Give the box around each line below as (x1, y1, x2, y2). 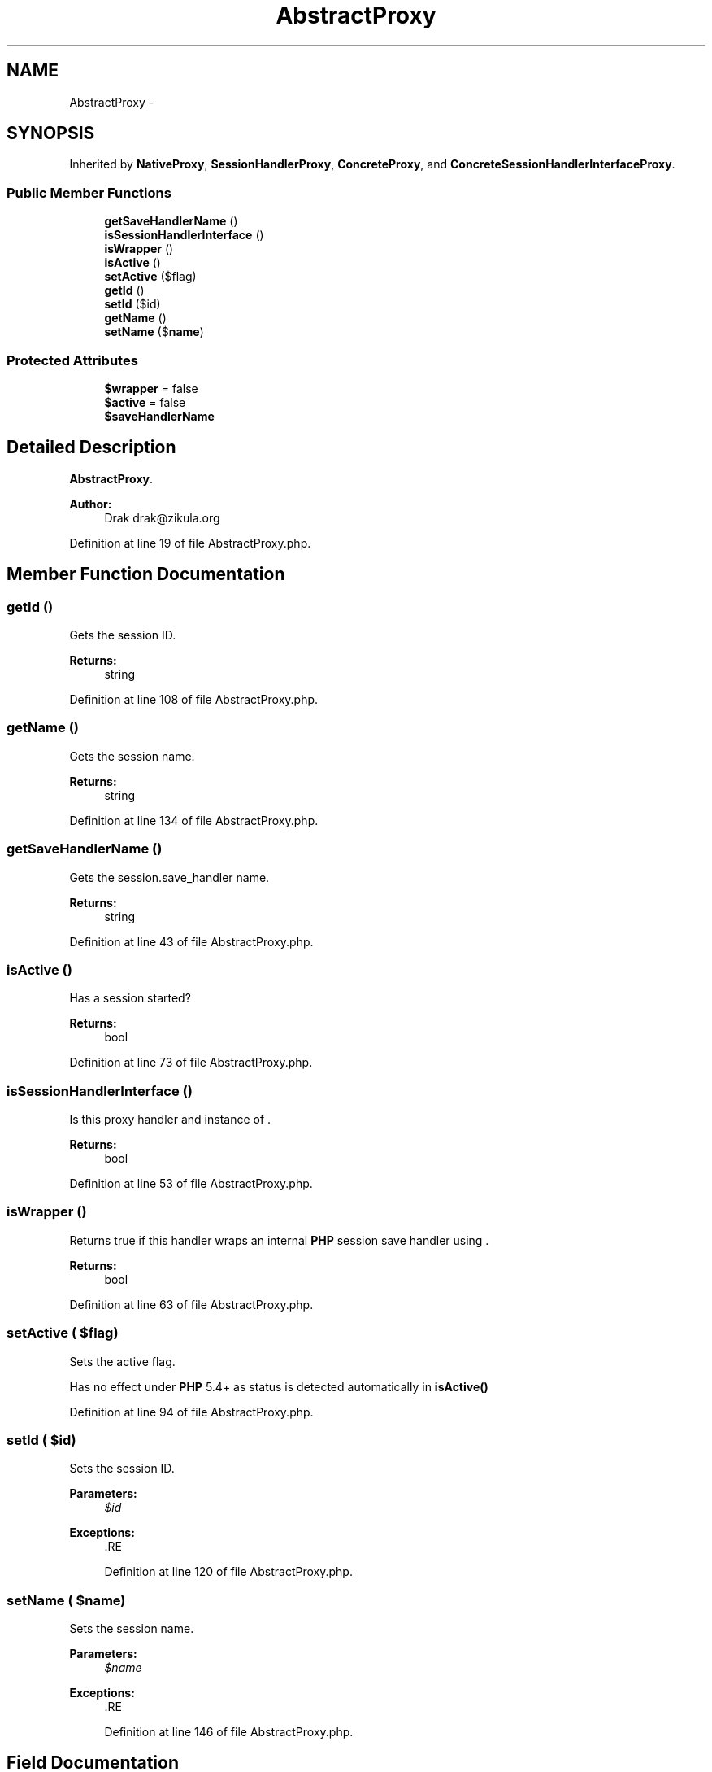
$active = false (104, 395, 186, 409)
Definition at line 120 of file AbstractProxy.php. (104, 1565, 353, 1579)
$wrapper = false (104, 381, 198, 395)
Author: (69, 496, 112, 511)
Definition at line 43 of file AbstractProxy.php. (69, 934, 314, 949)
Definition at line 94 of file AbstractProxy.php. (69, 1404, 314, 1419)
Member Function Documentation (7, 564, 285, 585)
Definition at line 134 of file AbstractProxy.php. (69, 813, 319, 827)
